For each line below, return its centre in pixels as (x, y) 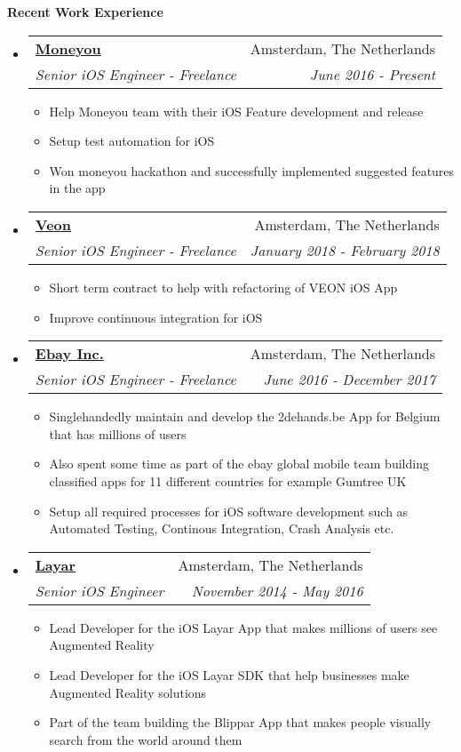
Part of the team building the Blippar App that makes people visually (240, 722)
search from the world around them (146, 739)
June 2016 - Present (373, 74)
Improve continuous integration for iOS (156, 317)
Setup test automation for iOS (132, 141)
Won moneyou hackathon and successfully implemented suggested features (252, 170)
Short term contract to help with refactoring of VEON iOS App (223, 287)
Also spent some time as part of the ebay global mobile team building (239, 464)
